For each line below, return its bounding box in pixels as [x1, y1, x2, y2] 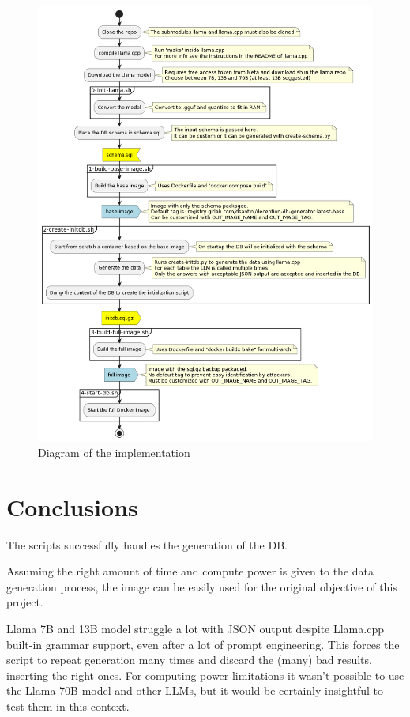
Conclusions [6, 490, 138, 523]
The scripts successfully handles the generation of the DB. [6, 536, 288, 553]
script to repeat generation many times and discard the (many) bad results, [6, 651, 372, 668]
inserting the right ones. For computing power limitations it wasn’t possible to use [6, 666, 404, 683]
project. [6, 594, 43, 610]
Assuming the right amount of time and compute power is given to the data [6, 563, 374, 579]
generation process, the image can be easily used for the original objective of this [6, 578, 397, 594]
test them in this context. [6, 697, 130, 714]
